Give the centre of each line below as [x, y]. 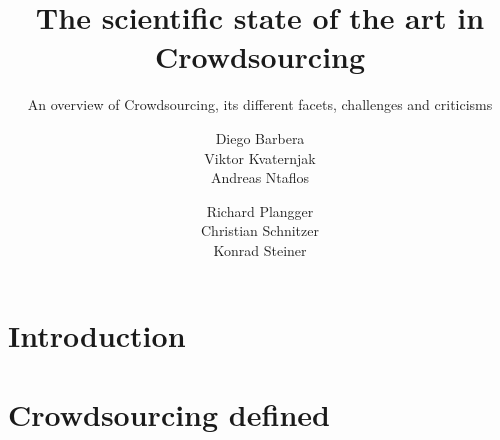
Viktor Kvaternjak [260, 157]
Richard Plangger [260, 210]
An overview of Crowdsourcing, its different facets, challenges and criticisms [260, 104]
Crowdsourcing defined [169, 413]
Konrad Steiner [260, 249]
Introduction [97, 335]
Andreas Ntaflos [260, 177]
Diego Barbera [260, 137]
